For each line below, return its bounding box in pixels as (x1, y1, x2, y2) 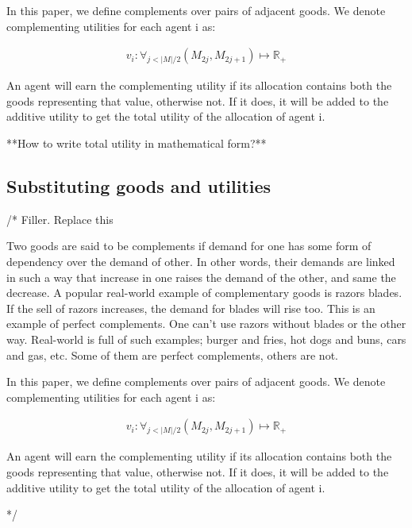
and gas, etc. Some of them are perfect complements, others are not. (6, 346, 338, 363)
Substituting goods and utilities (6, 173, 271, 198)
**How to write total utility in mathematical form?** (6, 135, 267, 151)
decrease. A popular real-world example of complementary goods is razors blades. (6, 284, 402, 301)
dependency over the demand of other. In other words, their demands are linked (6, 252, 395, 269)
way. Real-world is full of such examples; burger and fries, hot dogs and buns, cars (6, 330, 406, 347)
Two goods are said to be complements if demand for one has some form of (6, 237, 372, 254)
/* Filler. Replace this (6, 210, 114, 227)
